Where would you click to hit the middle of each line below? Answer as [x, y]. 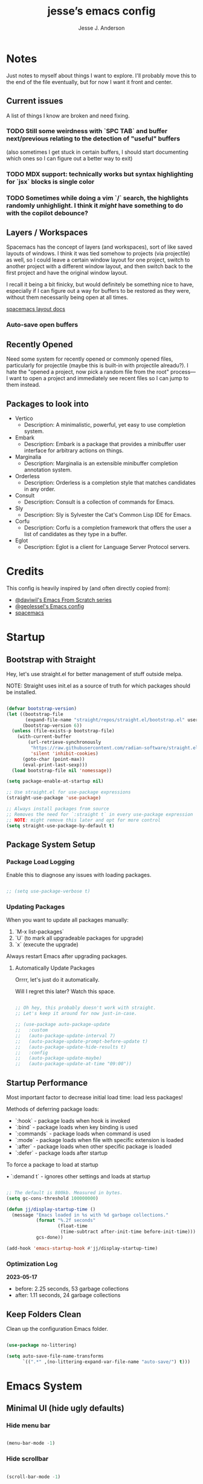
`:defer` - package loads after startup [61, 1153]
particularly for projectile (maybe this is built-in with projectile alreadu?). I [97, 366]
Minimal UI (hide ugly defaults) [66, 1408]
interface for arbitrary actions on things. [74, 450]
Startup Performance [47, 1082]
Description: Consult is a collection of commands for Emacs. [99, 502]
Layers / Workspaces [47, 233]
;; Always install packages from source [58, 809]
